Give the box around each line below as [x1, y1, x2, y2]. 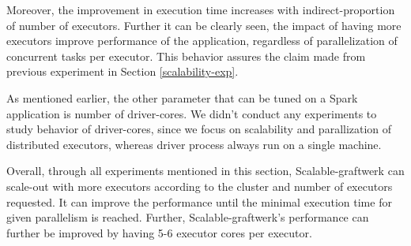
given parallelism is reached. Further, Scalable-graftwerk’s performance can [6, 209, 369, 225]
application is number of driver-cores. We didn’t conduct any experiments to [6, 105, 377, 121]
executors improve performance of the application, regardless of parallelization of [6, 32, 398, 49]
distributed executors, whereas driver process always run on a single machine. [6, 136, 382, 152]
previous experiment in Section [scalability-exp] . [6, 63, 239, 80]
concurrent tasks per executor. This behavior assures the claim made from [6, 47, 366, 64]
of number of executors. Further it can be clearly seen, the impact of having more [6, 17, 402, 33]
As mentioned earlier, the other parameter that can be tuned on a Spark [6, 89, 358, 106]
